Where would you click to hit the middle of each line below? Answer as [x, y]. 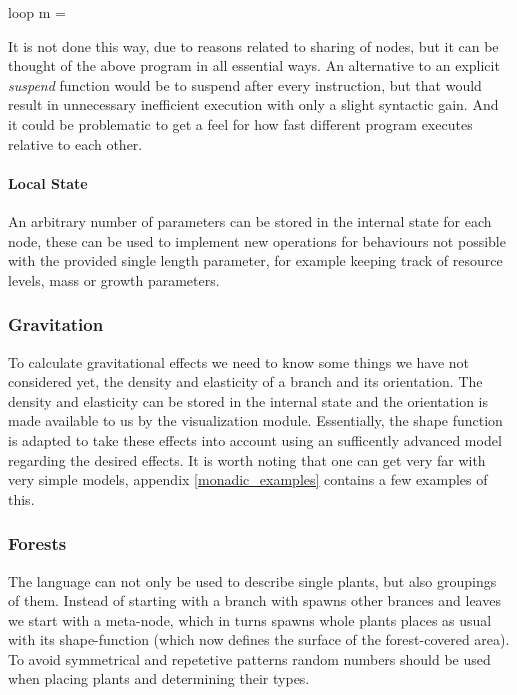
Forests [37, 543]
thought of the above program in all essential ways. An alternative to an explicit [254, 65]
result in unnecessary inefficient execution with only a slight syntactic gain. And [253, 104]
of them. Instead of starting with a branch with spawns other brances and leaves [254, 600]
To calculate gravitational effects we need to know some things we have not [239, 361]
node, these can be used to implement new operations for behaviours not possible [257, 240]
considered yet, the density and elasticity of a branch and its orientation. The [245, 381]
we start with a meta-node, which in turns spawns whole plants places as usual [250, 619]
